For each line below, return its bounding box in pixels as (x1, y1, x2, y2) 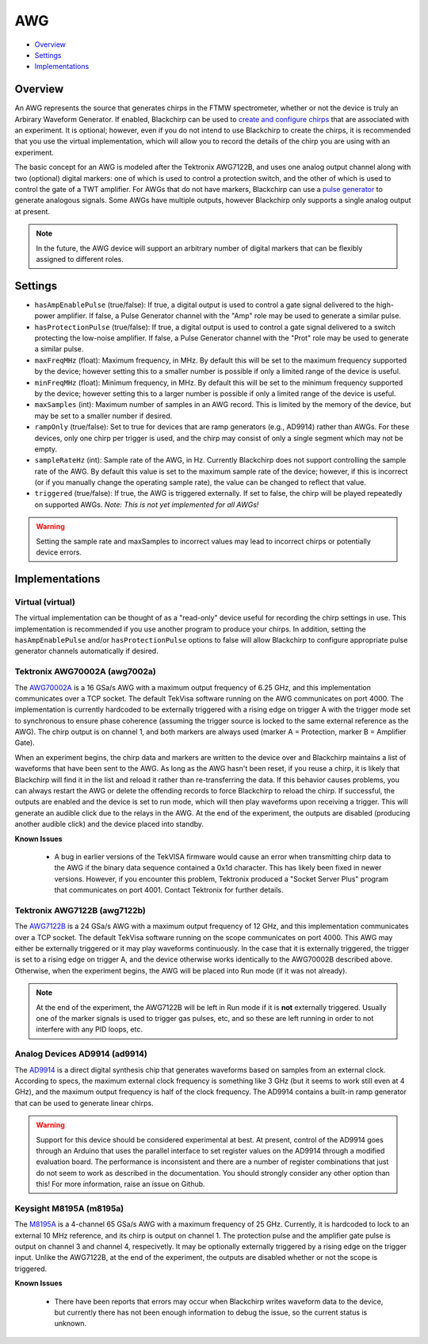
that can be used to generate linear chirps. (14, 1098, 154, 1108)
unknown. (54, 1319, 87, 1328)
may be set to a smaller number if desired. (34, 411, 173, 420)
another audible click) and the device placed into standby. (14, 820, 204, 829)
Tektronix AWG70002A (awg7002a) (14, 666, 156, 678)
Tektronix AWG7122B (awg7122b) (14, 904, 147, 916)
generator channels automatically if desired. (14, 647, 159, 656)
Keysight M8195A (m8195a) (14, 1203, 124, 1214)
